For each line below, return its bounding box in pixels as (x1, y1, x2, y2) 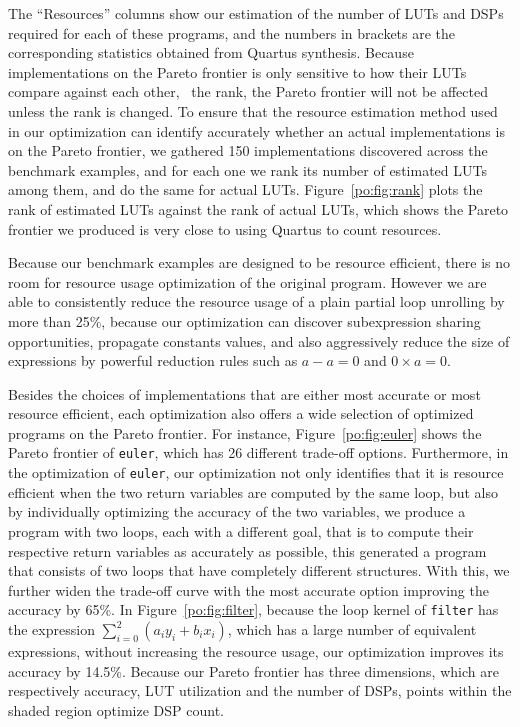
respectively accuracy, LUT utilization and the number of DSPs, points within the (8, 680, 512, 701)
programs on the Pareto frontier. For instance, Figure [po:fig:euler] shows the (8, 422, 482, 443)
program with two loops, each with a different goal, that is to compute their (8, 520, 474, 541)
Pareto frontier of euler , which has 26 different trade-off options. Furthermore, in (8, 442, 509, 463)
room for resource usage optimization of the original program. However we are (8, 271, 487, 292)
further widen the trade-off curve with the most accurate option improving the (8, 579, 489, 600)
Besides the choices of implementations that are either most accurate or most (8, 383, 481, 404)
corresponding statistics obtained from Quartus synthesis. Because (8, 42, 414, 63)
